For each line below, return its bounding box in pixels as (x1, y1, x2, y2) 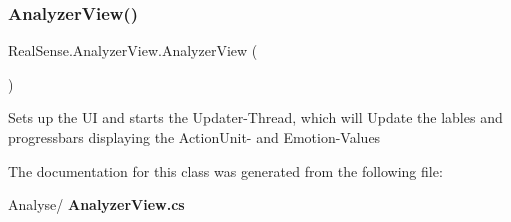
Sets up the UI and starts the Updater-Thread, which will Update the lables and (8, 107, 503, 128)
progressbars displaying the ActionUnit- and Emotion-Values (8, 127, 381, 147)
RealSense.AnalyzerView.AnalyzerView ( (8, 40, 258, 61)
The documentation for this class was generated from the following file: (8, 160, 443, 181)
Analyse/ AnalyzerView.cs (8, 194, 185, 215)
